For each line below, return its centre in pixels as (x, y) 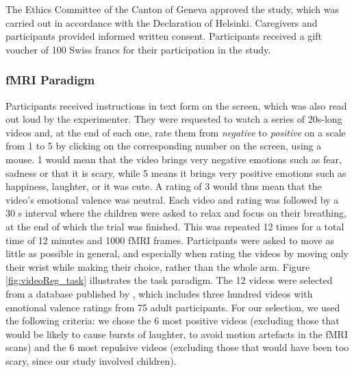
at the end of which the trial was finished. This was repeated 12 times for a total (175, 226)
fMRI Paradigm (50, 80)
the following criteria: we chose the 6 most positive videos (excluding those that (173, 321)
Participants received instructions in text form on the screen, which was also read (176, 105)
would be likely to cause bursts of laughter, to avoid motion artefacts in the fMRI (177, 334)
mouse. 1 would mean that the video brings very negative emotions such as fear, (174, 159)
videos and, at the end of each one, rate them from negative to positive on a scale (176, 132)
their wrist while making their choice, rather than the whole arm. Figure (158, 266)
